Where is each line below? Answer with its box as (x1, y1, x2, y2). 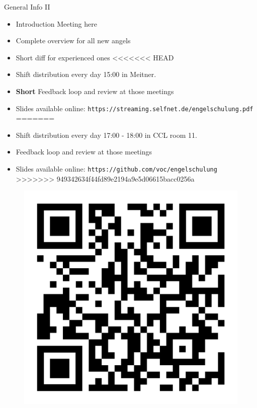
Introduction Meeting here (16, 18, 97, 29)
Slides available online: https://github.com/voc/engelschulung (16, 164, 217, 174)
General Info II (4, 2, 50, 12)
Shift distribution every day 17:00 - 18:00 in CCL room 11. (16, 129, 197, 140)
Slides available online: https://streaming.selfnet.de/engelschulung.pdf (16, 103, 253, 113)
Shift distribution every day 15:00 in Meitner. (16, 69, 156, 79)
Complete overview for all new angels (16, 35, 131, 46)
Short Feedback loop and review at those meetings (16, 86, 174, 96)
